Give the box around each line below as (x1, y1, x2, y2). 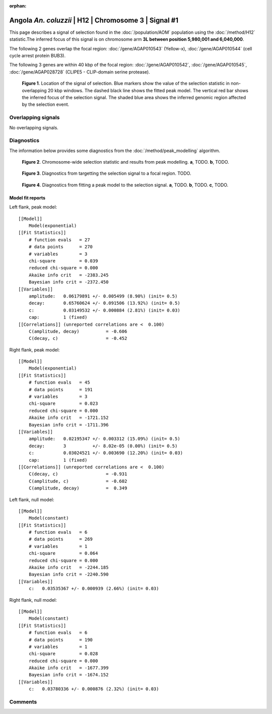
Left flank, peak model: (9, 204, 57, 210)
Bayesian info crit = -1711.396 (28, 422, 109, 427)
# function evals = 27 (28, 237, 90, 243)
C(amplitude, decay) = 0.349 (28, 485, 127, 491)
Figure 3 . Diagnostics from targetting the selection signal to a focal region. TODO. (22, 170, 191, 176)
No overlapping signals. (9, 124, 59, 130)
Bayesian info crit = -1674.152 (28, 672, 109, 678)
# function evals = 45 (28, 380, 90, 385)
